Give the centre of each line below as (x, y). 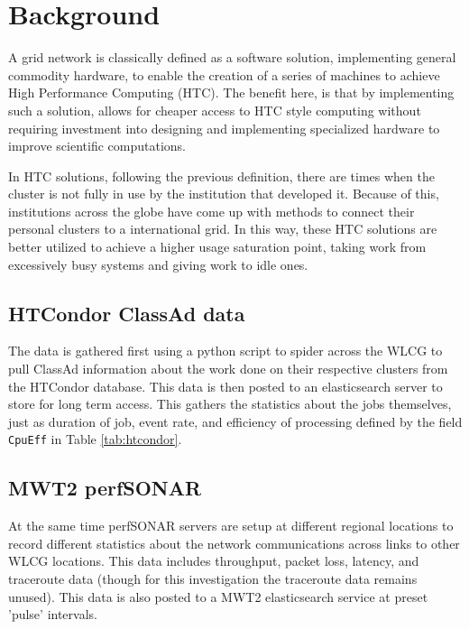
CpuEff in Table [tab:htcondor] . (95, 439)
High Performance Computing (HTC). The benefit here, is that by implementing (231, 92)
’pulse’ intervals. (53, 614)
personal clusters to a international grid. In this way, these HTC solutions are (223, 229)
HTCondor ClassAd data (127, 313)
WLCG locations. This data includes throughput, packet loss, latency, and (214, 561)
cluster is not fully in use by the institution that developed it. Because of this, (224, 194)
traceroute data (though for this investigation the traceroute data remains (213, 579)
